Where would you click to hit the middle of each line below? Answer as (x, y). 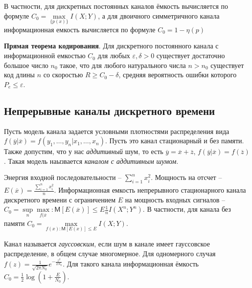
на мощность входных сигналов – (175, 199)
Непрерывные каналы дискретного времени (110, 110)
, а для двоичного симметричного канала (159, 15)
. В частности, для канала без (187, 209)
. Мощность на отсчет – (186, 177)
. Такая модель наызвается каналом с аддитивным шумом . (91, 161)
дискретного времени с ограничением (60, 199)
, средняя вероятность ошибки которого (178, 75)
